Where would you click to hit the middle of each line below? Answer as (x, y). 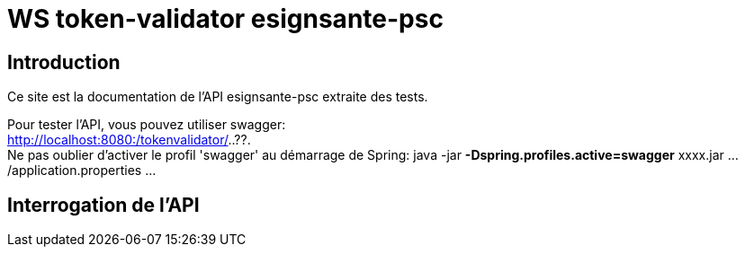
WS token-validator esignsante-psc (225, 19)
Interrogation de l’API (103, 205)
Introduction (64, 62)
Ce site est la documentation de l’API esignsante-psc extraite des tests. (218, 97)
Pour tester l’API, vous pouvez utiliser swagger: (147, 125)
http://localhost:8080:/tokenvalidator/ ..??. (129, 140)
